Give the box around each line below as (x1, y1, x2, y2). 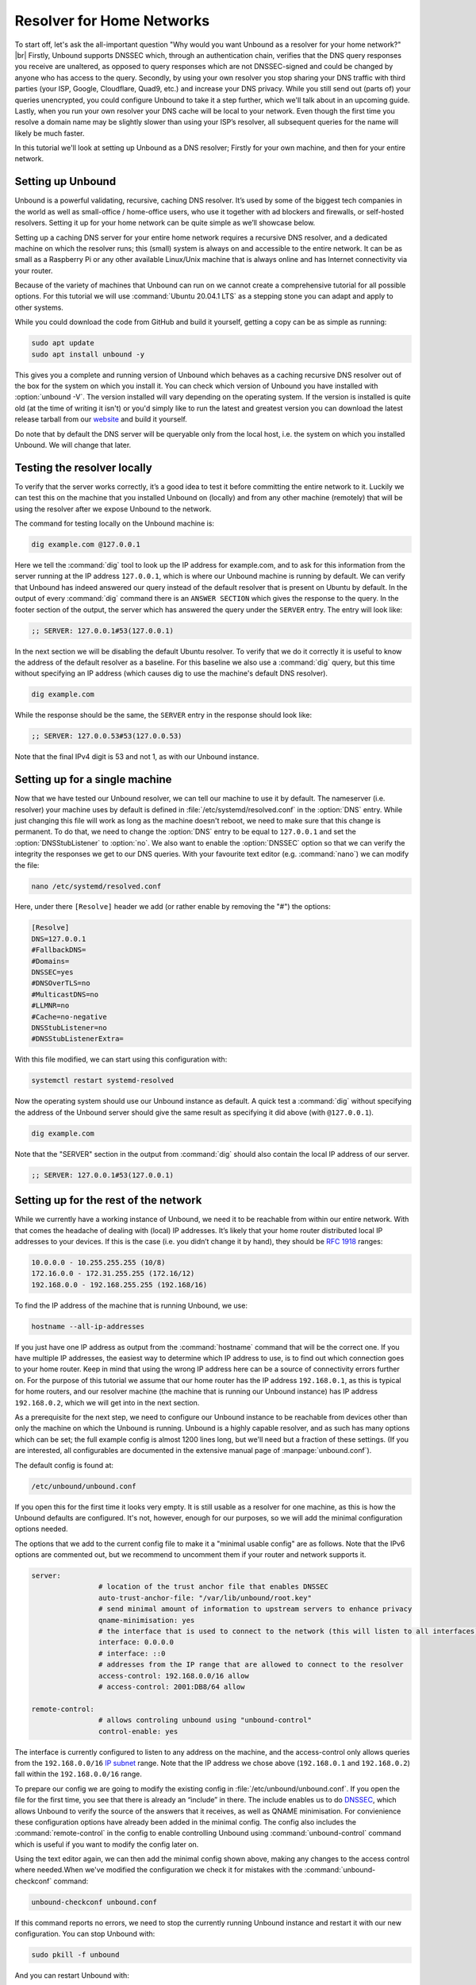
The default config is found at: (14, 1460, 114, 1470)
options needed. (14, 1524, 68, 1534)
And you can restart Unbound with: (14, 1971, 130, 1980)
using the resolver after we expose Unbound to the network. (14, 504, 212, 514)
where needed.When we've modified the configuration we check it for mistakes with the (14, 1865, 303, 1875)
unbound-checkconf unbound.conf (31, 1898, 158, 1906)
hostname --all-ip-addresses (31, 1322, 145, 1331)
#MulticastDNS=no (31, 989, 99, 999)
